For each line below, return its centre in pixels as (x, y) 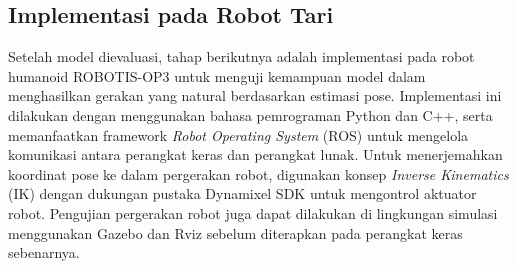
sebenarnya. (44, 252)
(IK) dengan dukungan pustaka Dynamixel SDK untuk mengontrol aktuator (242, 193)
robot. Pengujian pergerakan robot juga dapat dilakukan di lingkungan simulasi (253, 212)
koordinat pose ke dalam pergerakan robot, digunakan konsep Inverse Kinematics (258, 173)
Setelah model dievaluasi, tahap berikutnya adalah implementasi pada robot (241, 56)
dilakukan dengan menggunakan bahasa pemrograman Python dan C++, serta (250, 114)
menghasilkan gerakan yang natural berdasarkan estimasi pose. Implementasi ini (255, 95)
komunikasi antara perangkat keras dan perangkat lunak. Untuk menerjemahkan (255, 154)
